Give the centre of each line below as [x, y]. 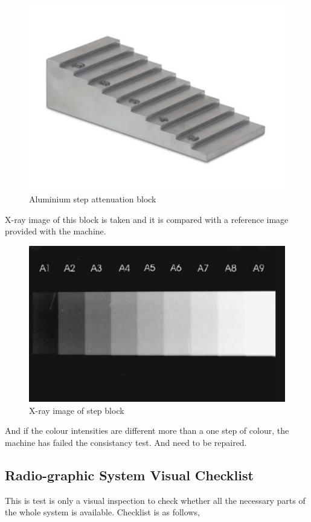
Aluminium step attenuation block [93, 199]
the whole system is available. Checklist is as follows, [102, 512]
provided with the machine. [56, 231]
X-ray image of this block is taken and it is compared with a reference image [147, 219]
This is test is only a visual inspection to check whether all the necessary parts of [155, 500]
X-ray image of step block [77, 410]
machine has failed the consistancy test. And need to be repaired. [126, 442]
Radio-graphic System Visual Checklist [129, 475]
